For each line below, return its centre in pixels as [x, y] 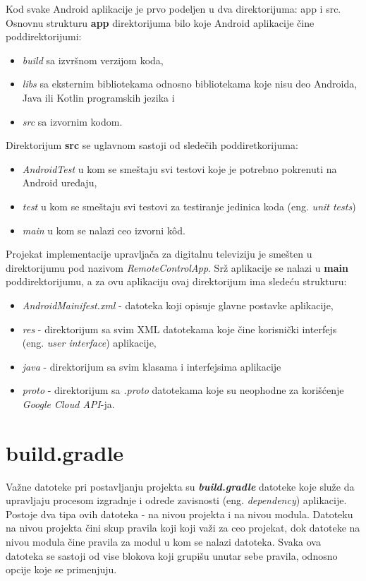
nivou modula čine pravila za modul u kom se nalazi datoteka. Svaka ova [163, 541]
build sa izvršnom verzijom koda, [93, 60]
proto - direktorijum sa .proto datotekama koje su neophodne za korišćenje [183, 390]
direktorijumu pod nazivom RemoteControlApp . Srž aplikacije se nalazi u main [177, 267]
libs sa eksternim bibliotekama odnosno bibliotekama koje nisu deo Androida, [190, 84]
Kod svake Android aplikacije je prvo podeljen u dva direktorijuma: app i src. [173, 8]
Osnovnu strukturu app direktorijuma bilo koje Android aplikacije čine [160, 22]
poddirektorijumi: [44, 36]
